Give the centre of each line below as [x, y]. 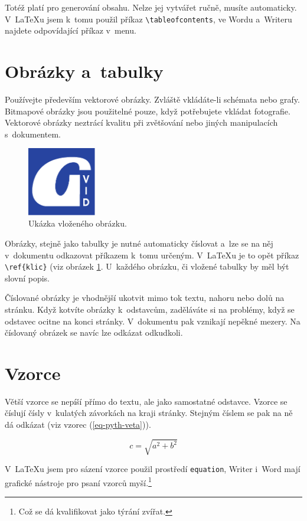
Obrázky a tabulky [84, 71]
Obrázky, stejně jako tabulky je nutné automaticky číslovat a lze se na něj [139, 243]
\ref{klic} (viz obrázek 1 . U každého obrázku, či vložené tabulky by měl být [147, 266]
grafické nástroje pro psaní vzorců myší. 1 [78, 481]
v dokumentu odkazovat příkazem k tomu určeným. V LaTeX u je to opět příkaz [152, 255]
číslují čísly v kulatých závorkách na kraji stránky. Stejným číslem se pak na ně [149, 413]
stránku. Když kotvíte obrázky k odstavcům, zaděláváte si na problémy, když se [150, 309]
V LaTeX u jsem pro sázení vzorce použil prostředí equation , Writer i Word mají [153, 469]
